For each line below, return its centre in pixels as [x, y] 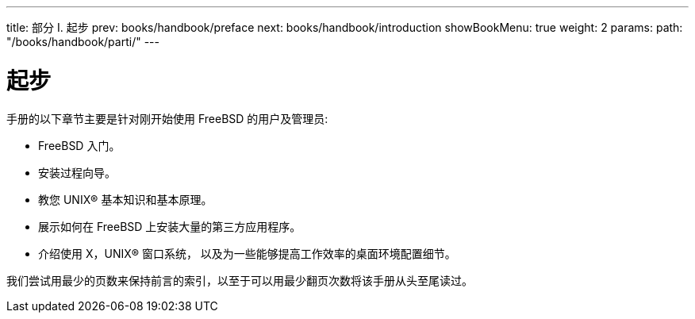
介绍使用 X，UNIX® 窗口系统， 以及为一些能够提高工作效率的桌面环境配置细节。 [247, 253]
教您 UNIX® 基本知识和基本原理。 [125, 199]
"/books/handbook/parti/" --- [83, 42]
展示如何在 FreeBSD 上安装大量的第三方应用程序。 [170, 226]
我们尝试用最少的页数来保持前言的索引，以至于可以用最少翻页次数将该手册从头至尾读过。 [240, 280]
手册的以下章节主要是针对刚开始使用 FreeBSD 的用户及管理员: [167, 118]
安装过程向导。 [77, 172]
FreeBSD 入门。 [79, 145]
